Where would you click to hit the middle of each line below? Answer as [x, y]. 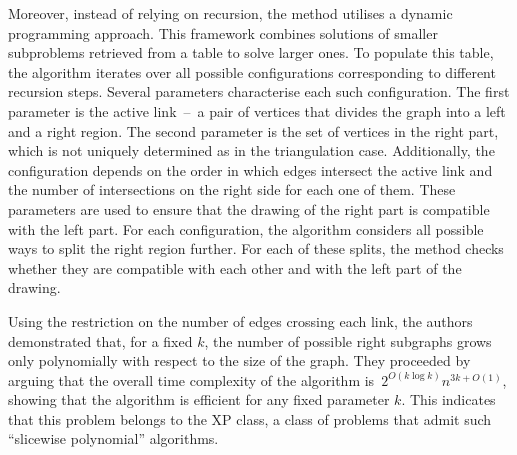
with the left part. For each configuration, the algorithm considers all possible [246, 228]
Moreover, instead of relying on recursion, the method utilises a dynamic [230, 13]
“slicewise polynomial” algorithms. [113, 438]
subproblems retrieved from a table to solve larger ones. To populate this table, [251, 52]
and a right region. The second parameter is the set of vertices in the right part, [253, 130]
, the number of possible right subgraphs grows [348, 340]
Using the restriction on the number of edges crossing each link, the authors [240, 320]
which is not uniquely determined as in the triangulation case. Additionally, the [251, 150]
